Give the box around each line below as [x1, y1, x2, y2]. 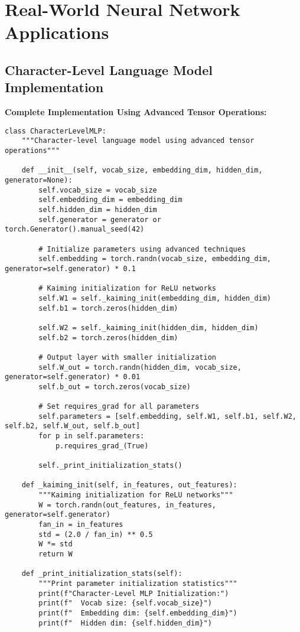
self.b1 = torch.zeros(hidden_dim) [38, 304, 178, 312]
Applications [5, 20, 109, 44]
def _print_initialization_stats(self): [21, 569, 182, 578]
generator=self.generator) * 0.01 [5, 373, 141, 382]
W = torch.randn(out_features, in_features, [38, 500, 216, 509]
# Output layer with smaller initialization [38, 353, 216, 361]
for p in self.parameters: [38, 432, 145, 441]
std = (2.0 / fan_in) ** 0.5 [38, 530, 153, 539]
